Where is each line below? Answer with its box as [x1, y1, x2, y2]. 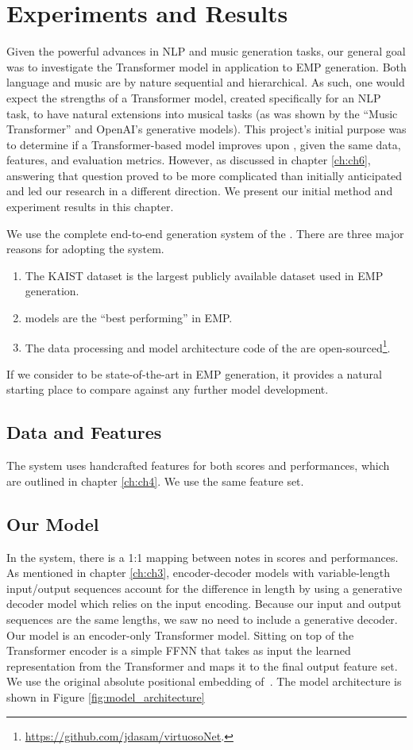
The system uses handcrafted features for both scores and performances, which [6, 457, 390, 474]
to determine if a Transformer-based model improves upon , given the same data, [6, 136, 401, 152]
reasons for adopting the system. [6, 240, 164, 257]
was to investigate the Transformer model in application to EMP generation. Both [6, 58, 407, 75]
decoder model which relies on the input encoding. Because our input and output [6, 595, 402, 612]
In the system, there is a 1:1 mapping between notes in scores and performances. [6, 548, 399, 565]
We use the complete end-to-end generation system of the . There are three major [6, 225, 404, 241]
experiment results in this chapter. [6, 198, 174, 215]
